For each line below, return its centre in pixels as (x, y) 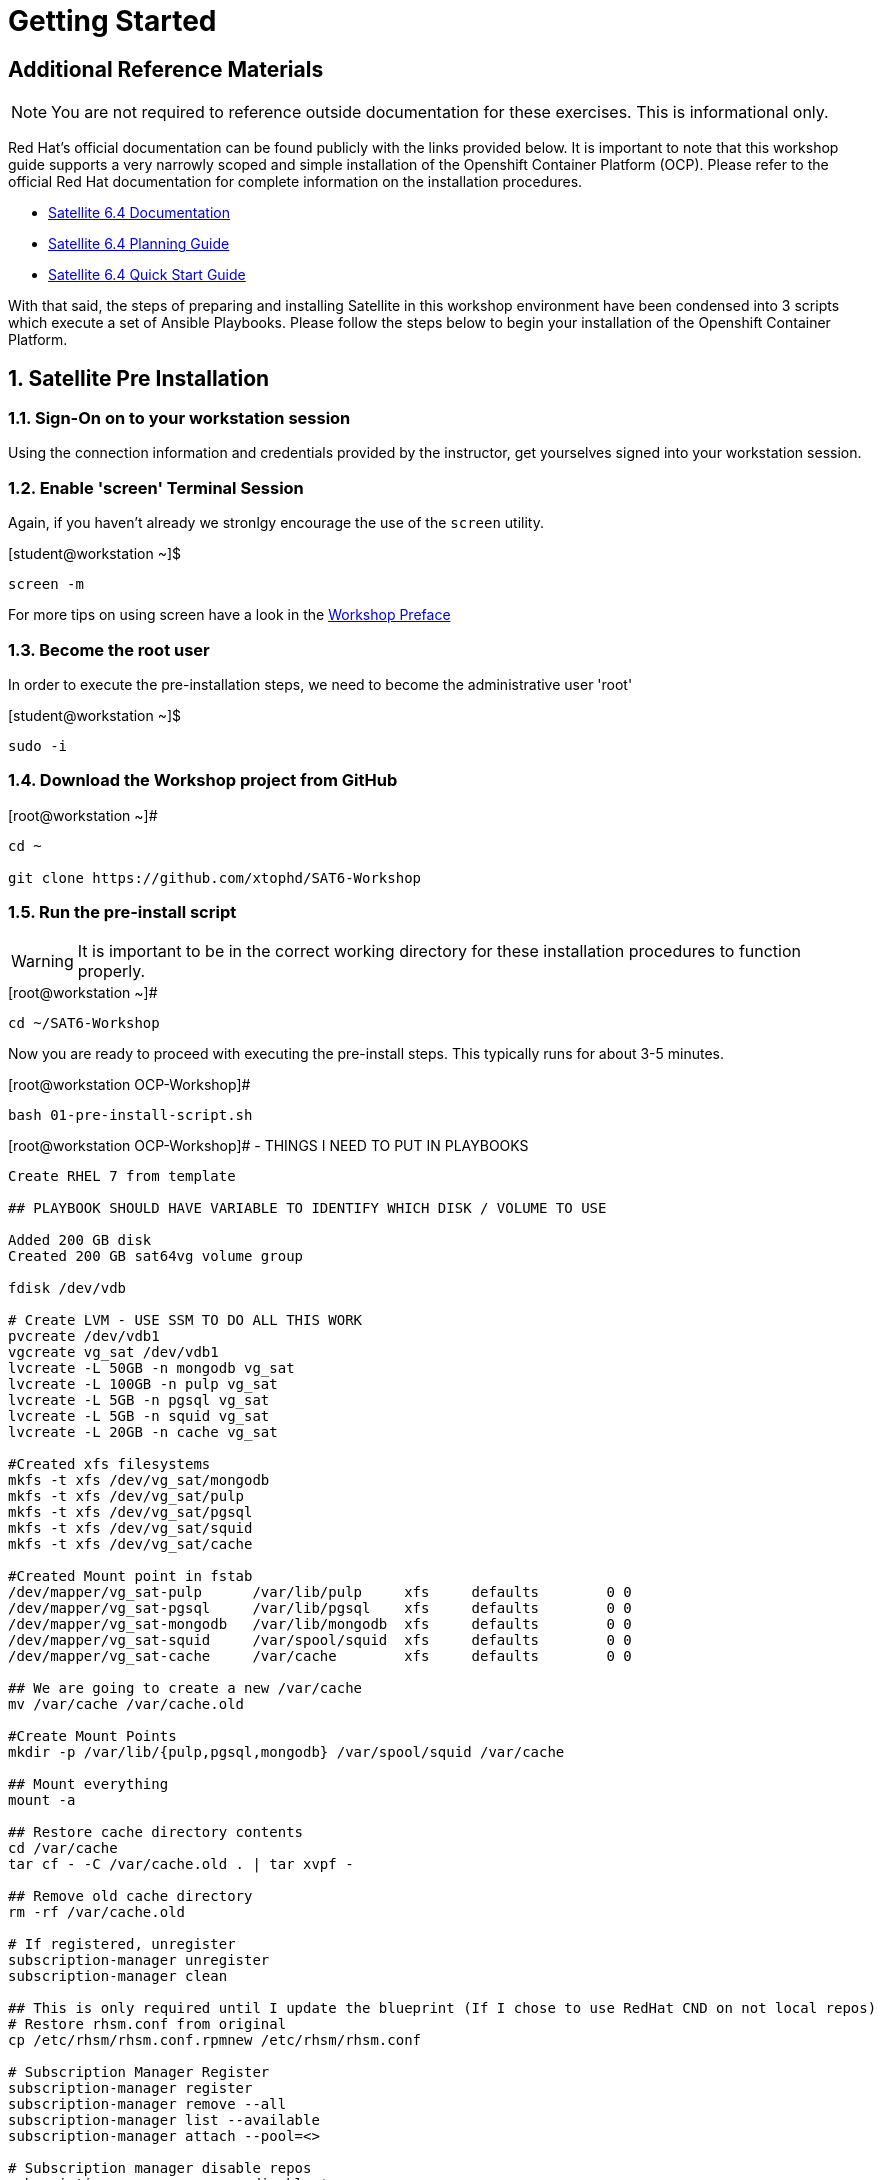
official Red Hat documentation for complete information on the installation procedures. (295, 182)
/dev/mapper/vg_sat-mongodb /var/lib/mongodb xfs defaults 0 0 (320, 1624)
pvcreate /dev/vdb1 (84, 1336)
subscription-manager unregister (139, 1960)
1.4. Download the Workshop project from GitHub (203, 780)
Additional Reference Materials (166, 69)
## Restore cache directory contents (156, 1832)
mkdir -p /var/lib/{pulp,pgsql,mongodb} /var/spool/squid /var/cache (286, 1752)
